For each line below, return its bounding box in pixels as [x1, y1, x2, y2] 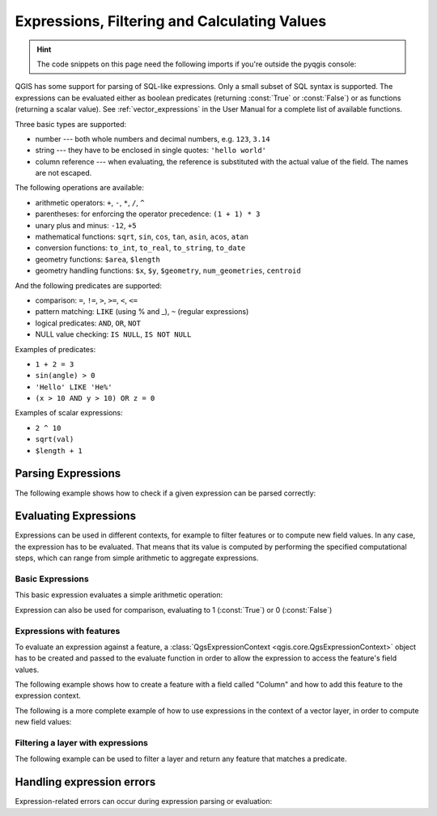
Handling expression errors [15, 776, 156, 789]
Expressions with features [15, 625, 121, 636]
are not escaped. [35, 168, 92, 178]
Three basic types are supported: [15, 119, 127, 129]
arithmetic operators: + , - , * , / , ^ [35, 198, 145, 207]
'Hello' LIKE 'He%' [35, 382, 112, 392]
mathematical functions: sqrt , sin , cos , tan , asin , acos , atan [35, 232, 248, 242]
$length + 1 [35, 446, 83, 455]
